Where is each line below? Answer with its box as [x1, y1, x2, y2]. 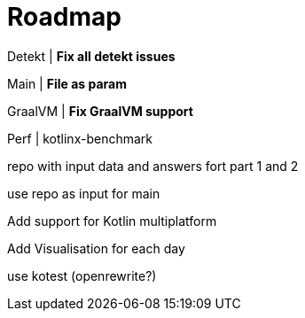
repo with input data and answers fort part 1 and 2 [7, 158, 299, 174]
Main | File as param [7, 75, 127, 91]
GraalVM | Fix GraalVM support [7, 103, 193, 119]
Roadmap [7, 2, 121, 32]
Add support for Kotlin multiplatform [7, 213, 217, 229]
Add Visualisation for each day [7, 240, 185, 256]
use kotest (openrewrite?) [7, 268, 157, 283]
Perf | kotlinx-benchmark [7, 130, 152, 146]
